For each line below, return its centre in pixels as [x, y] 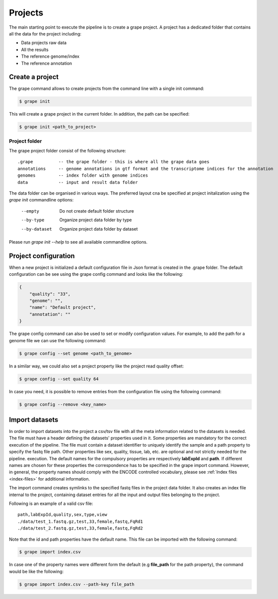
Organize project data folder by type [96, 220]
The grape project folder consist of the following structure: [67, 151]
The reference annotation [47, 63]
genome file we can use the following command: [57, 340]
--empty [30, 211]
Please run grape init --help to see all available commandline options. [78, 242]
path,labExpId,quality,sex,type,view [63, 515]
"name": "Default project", [63, 308]
